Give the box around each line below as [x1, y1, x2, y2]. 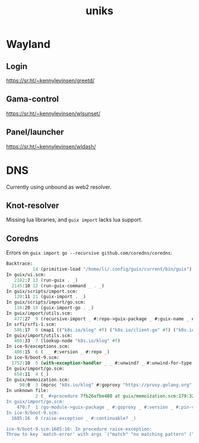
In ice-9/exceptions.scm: [6, 343, 70, 350]
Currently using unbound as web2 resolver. [6, 183, 111, 191]
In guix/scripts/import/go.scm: [6, 299, 86, 305]
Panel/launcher [6, 127, 64, 137]
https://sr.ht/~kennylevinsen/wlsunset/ [6, 110, 101, 117]
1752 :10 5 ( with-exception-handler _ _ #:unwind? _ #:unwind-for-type [11, 360, 192, 366]
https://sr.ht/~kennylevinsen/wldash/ [6, 143, 96, 150]
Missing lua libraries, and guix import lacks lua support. [6, 216, 143, 223]
